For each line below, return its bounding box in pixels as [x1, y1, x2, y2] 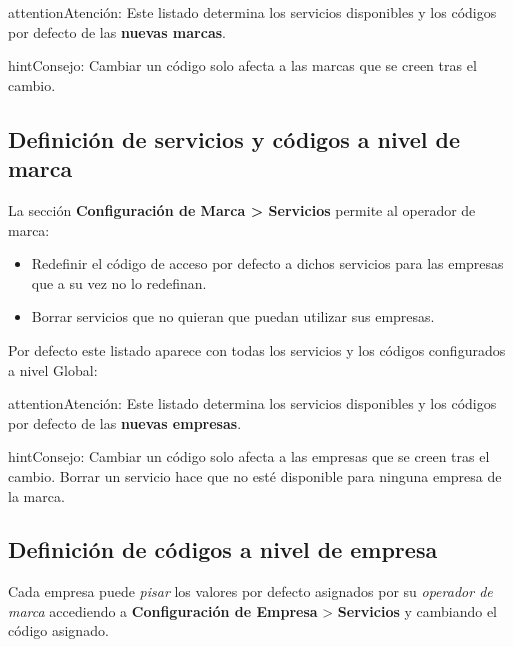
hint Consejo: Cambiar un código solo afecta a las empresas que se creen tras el [8, 446, 490, 467]
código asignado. [8, 620, 109, 641]
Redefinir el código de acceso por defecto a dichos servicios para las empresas [31, 253, 504, 274]
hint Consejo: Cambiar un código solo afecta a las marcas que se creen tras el [8, 55, 477, 76]
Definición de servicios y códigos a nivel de [8, 123, 461, 154]
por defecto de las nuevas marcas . [8, 21, 226, 42]
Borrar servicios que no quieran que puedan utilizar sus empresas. [31, 306, 435, 327]
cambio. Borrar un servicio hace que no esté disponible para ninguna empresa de [8, 465, 502, 486]
